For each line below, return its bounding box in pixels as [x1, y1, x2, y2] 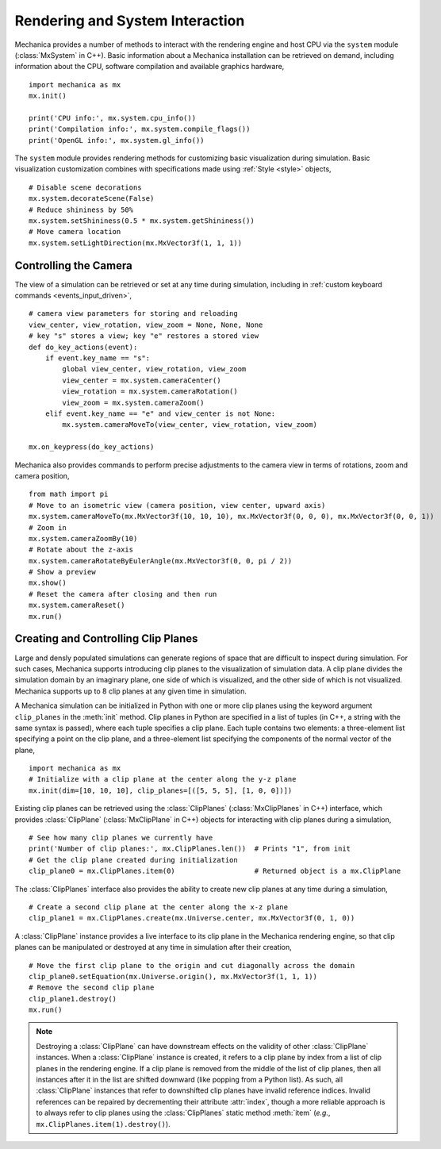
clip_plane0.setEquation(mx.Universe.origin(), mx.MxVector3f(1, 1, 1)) [29, 972, 317, 981]
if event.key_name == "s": [44, 354, 151, 363]
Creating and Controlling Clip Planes [14, 632, 198, 646]
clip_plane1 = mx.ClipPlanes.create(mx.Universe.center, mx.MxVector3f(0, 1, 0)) [29, 913, 355, 923]
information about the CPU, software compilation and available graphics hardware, [14, 62, 285, 71]
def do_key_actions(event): [29, 342, 138, 352]
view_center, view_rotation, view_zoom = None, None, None [29, 320, 263, 329]
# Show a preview [29, 567, 96, 577]
